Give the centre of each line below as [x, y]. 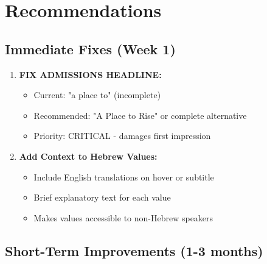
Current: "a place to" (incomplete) [97, 95]
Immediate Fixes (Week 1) [90, 48]
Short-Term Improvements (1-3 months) [134, 250]
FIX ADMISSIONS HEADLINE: [90, 74]
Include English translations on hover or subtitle [124, 177]
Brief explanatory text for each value [102, 197]
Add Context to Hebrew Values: [88, 156]
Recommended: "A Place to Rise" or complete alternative [140, 115]
